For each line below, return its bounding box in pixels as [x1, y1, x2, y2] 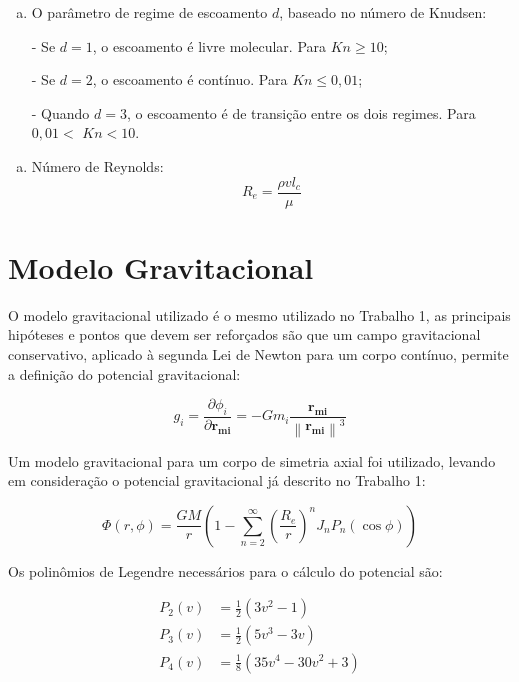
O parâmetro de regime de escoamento [31, 2, 268, 22]
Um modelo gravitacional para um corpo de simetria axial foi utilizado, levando [8, 450, 496, 471]
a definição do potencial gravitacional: [8, 363, 241, 384]
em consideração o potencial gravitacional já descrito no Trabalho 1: [8, 470, 426, 491]
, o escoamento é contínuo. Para [92, 69, 288, 90]
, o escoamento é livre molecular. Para [92, 35, 327, 56]
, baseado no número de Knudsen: [279, 2, 487, 22]
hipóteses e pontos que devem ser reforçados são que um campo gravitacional [8, 324, 481, 345]
